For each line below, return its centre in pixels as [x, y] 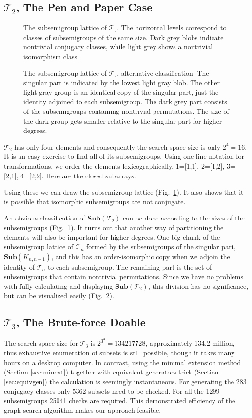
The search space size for [41, 343]
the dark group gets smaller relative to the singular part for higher [123, 121]
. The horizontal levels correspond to [172, 28]
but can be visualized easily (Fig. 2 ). [59, 296]
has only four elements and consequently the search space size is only [117, 146]
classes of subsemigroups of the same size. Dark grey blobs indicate [124, 37]
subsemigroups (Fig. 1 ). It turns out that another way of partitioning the [114, 227]
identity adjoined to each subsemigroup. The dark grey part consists [125, 101]
